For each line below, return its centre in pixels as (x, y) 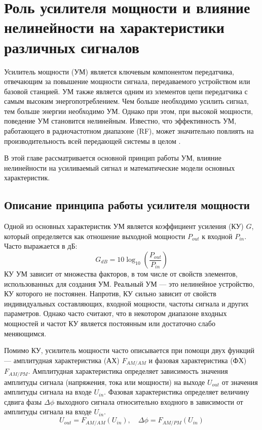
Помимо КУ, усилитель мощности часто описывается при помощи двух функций (129, 350)
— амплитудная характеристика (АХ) (62, 360)
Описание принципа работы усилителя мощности (127, 205)
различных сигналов (72, 47)
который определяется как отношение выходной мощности (95, 236)
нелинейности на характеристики (114, 27)
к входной (217, 236)
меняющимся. (25, 333)
